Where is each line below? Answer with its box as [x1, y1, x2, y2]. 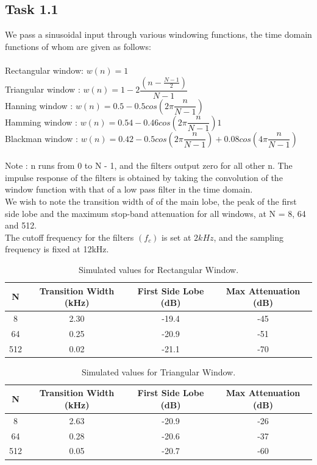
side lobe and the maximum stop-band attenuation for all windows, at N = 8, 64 [5, 207, 306, 219]
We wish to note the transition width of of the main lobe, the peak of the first [5, 194, 297, 207]
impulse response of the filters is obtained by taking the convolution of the [5, 171, 283, 183]
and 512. [5, 219, 37, 232]
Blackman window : [5, 132, 78, 144]
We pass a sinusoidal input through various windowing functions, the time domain [5, 28, 312, 41]
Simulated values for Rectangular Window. [78, 263, 239, 275]
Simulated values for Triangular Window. [81, 365, 236, 378]
